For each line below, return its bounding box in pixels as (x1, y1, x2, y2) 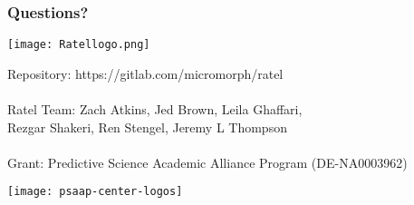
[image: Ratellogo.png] (7, 38, 150, 52)
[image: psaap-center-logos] (7, 185, 183, 199)
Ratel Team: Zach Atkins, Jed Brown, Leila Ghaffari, (7, 100, 303, 119)
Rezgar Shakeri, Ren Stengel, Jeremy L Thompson (7, 117, 287, 136)
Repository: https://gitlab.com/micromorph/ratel (7, 63, 284, 83)
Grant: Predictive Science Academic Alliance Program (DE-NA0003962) (7, 152, 408, 171)
